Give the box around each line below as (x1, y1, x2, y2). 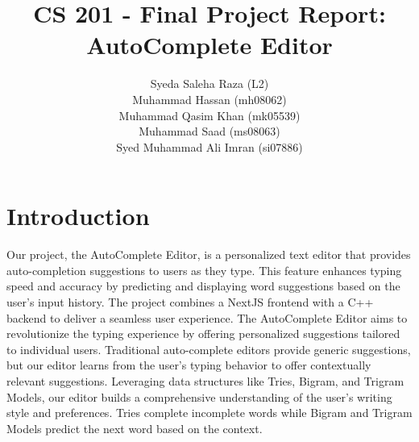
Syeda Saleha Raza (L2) (150, 75, 269, 92)
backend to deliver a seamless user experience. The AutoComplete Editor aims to (6, 309, 408, 326)
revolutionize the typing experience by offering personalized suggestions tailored (6, 325, 400, 342)
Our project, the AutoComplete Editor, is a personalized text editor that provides (6, 246, 411, 263)
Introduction (6, 199, 150, 232)
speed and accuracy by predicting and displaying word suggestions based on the (6, 277, 400, 294)
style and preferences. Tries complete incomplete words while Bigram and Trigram (6, 404, 413, 421)
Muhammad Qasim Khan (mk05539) (118, 106, 301, 123)
